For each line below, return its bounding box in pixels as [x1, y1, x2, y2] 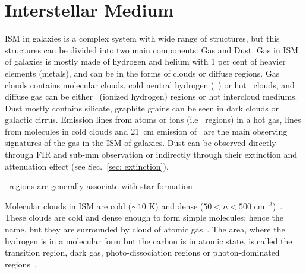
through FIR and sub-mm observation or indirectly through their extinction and [5, 148, 298, 161]
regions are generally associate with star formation [8, 180, 193, 192]
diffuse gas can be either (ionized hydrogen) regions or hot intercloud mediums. [5, 90, 298, 103]
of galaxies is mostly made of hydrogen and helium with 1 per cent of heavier [5, 55, 286, 68]
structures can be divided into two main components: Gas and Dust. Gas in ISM [5, 43, 299, 56]
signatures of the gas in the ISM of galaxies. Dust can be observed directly [5, 136, 276, 149]
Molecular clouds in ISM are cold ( [5, 199, 131, 212]
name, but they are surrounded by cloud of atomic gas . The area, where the [5, 223, 285, 235]
